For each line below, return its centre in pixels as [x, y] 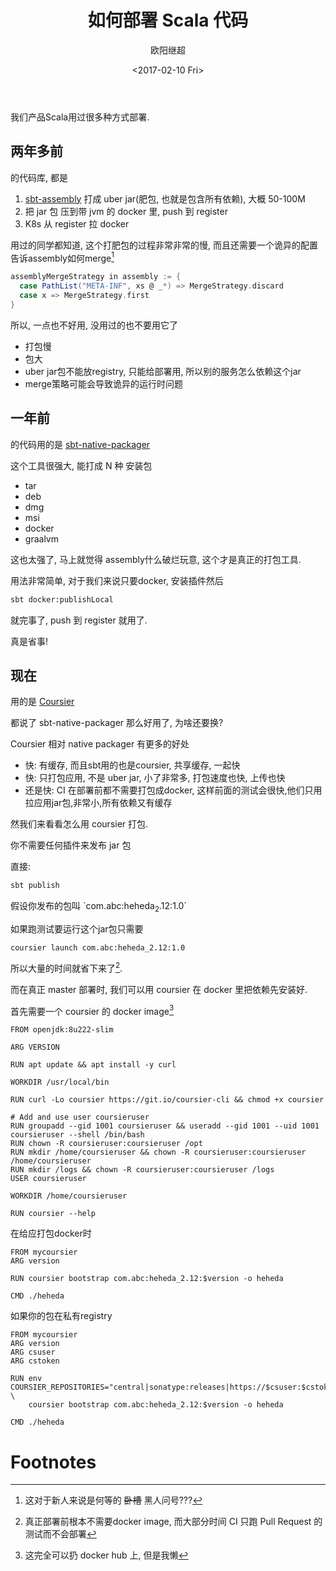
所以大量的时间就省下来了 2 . [66, 967]
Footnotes [53, 1462]
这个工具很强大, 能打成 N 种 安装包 [81, 465]
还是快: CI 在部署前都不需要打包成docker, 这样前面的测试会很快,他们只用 [173, 790]
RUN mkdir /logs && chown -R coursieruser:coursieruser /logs [142, 1170]
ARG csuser [33, 1352]
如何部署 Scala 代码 [168, 20]
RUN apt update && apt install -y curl [93, 1065]
